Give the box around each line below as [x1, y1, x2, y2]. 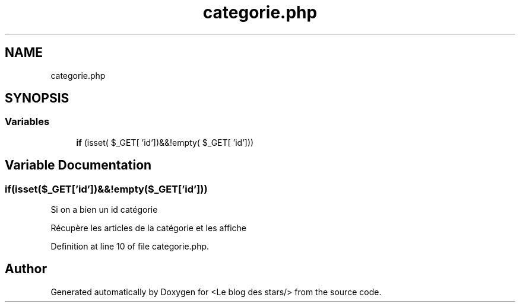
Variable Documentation [5, 158, 152, 173]
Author [5, 261, 47, 277]
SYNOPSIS [5, 91, 69, 106]
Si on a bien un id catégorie [50, 204, 158, 215]
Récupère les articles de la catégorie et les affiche [50, 223, 246, 234]
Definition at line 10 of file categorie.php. [50, 241, 210, 252]
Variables [5, 116, 50, 128]
